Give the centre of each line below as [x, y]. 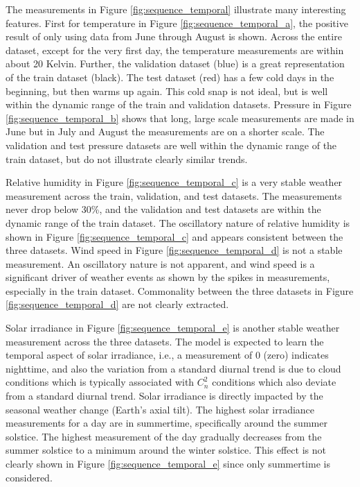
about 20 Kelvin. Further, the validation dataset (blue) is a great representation [175, 63]
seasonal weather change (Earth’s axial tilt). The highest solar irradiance [160, 409]
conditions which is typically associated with [100, 382]
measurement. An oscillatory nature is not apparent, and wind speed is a [160, 263]
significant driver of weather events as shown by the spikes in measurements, [168, 277]
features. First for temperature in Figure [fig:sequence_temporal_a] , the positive [177, 23]
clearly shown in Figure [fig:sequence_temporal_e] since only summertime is [168, 463]
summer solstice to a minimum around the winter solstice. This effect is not [166, 450]
